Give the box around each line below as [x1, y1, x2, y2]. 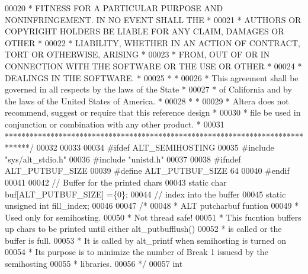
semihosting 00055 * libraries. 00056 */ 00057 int [5, 257, 183, 270]
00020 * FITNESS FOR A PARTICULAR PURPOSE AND [5, 2, 223, 14]
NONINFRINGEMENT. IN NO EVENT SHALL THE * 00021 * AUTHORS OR [5, 13, 301, 26]
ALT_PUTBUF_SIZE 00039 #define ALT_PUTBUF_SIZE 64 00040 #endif [5, 164, 290, 177]
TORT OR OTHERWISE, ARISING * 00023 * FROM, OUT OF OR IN [5, 48, 270, 60]
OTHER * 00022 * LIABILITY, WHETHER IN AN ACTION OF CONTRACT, [5, 36, 300, 49]
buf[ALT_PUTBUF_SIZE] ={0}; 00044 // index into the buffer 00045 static [5, 187, 286, 200]
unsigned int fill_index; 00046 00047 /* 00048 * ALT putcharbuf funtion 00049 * [5, 199, 299, 212]
